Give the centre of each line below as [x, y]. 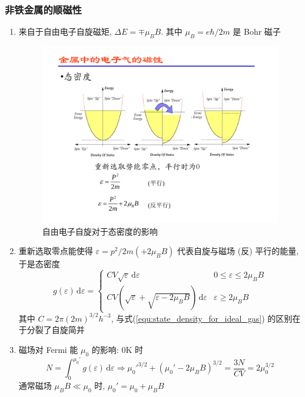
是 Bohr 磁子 [257, 31]
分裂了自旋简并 [56, 330]
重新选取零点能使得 [56, 251]
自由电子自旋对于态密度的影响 [100, 231]
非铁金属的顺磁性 [43, 9]
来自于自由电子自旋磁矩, [65, 31]
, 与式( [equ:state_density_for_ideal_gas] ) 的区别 [202, 318]
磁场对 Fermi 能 [48, 349]
